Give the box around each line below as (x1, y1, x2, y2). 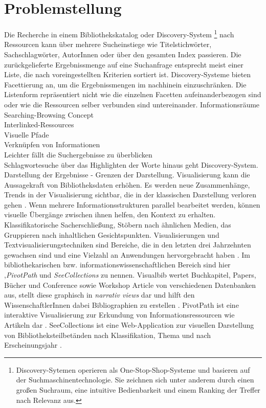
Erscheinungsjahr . (4, 339, 62, 350)
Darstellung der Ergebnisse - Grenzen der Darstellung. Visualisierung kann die (4, 169, 250, 180)
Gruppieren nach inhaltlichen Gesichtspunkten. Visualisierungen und (4, 229, 219, 240)
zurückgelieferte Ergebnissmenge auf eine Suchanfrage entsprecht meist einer (4, 59, 243, 70)
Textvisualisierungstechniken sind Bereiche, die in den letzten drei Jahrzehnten (4, 239, 251, 250)
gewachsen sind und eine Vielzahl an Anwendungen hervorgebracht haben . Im (4, 249, 250, 260)
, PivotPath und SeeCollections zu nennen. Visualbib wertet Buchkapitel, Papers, (4, 269, 256, 280)
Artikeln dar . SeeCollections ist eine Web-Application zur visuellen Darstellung (4, 320, 254, 330)
